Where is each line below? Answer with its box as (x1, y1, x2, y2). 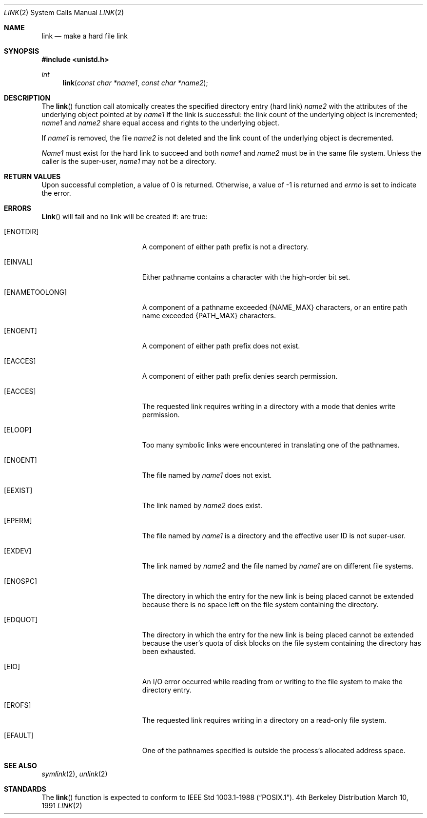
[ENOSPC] (4, 577, 38, 585)
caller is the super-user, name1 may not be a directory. (41, 157, 216, 165)
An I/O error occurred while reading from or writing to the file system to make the (142, 677, 403, 686)
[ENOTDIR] (4, 227, 39, 236)
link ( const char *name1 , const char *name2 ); (62, 79, 208, 87)
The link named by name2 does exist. (142, 501, 263, 510)
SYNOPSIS (4, 47, 39, 55)
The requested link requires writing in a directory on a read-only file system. (142, 716, 387, 724)
